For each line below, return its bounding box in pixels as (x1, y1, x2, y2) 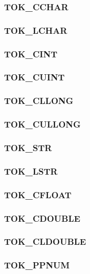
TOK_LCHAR (4, 24, 68, 36)
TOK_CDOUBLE (4, 212, 80, 224)
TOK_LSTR (4, 164, 58, 177)
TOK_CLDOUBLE (4, 235, 86, 248)
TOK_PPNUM (4, 259, 70, 271)
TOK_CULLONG (4, 118, 81, 131)
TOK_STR (4, 141, 52, 154)
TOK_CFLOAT (4, 188, 72, 201)
